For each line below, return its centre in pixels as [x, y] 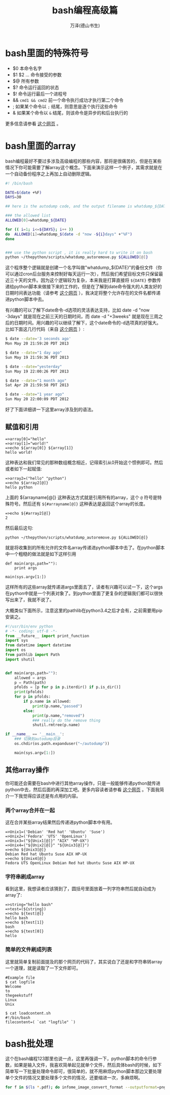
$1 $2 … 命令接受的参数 [37, 75]
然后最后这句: [19, 528]
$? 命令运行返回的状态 [36, 87]
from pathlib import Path [32, 655]
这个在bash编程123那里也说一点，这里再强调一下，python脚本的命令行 [79, 1059]
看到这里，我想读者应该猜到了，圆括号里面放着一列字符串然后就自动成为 [80, 889]
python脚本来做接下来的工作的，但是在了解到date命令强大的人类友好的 [88, 287]
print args [26, 568]
